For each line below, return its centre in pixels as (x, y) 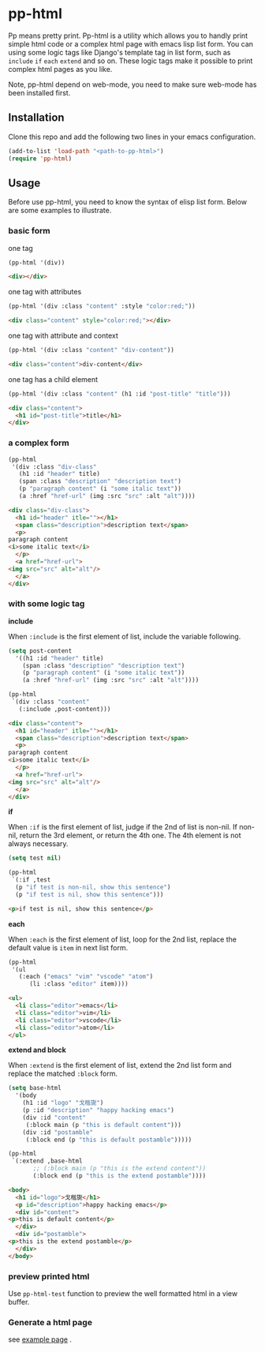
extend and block (37, 1050)
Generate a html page (50, 1322)
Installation (36, 118)
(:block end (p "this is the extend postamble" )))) (119, 1176)
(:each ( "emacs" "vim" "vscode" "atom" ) (86, 977)
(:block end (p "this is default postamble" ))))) (109, 1140)
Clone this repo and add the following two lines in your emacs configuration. (132, 137)
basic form (29, 231)
